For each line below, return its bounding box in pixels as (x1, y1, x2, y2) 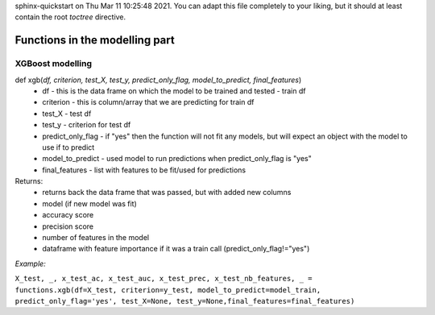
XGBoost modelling (14, 58, 93, 69)
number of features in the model (42, 233, 149, 242)
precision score (42, 222, 94, 231)
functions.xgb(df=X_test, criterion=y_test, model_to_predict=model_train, (14, 285, 321, 294)
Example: (14, 259, 46, 268)
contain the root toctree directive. (14, 12, 126, 22)
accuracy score (42, 210, 94, 220)
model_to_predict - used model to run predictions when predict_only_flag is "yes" (42, 154, 312, 164)
